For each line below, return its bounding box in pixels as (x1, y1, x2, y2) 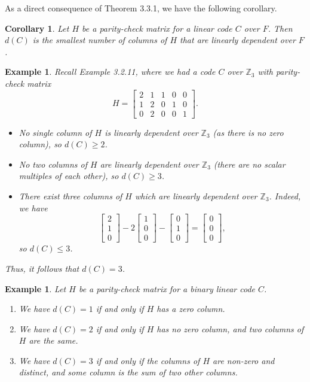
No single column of (19, 126, 92, 138)
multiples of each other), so (19, 169, 119, 182)
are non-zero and (213, 354, 275, 366)
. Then (268, 22, 293, 34)
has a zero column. (156, 302, 225, 315)
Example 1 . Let (5, 282, 66, 295)
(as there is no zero (213, 126, 284, 138)
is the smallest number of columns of (32, 34, 167, 46)
